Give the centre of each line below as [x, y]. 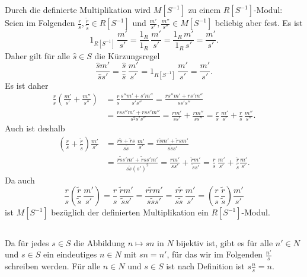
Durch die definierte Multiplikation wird [78, 9]
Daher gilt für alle [37, 55]
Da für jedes [27, 242]
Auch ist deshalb [35, 128]
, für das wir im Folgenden [215, 254]
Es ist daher [27, 85]
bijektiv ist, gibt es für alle [225, 242]
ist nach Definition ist [205, 266]
